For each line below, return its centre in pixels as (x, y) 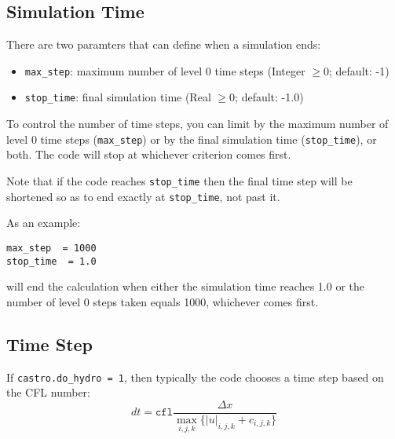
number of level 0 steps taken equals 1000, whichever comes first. (163, 301)
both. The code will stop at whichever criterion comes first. (149, 154)
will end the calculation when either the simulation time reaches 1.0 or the (186, 286)
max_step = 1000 (51, 248)
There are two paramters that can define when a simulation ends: (164, 44)
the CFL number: (48, 392)
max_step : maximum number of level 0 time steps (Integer (165, 70)
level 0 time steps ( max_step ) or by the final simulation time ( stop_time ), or (192, 139)
